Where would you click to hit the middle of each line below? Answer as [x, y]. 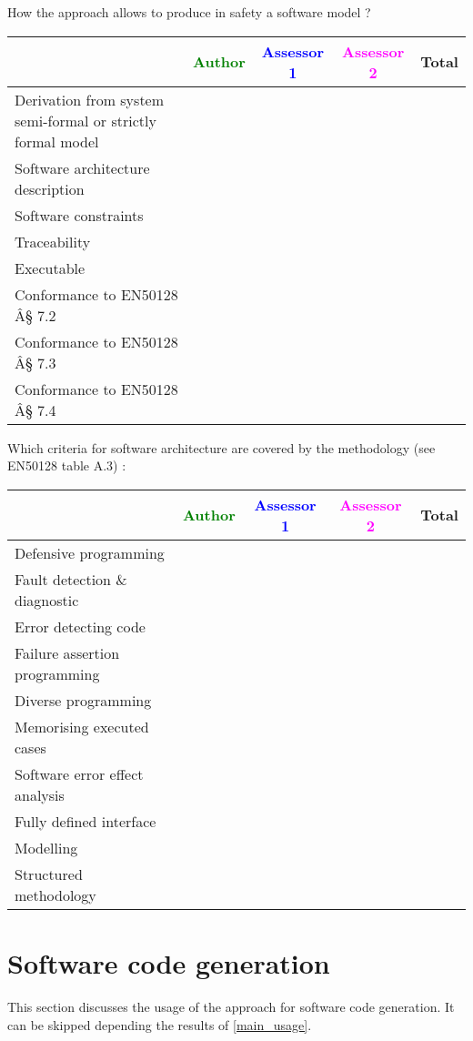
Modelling [46, 847]
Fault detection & [71, 579]
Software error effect [79, 773]
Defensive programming [90, 552]
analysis [40, 794]
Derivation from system [90, 99]
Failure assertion [67, 652]
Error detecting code [80, 626]
